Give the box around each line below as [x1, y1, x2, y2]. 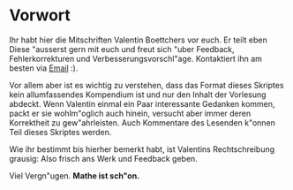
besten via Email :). [9, 63, 79, 73]
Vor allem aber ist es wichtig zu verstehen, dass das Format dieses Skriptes [9, 80, 284, 90]
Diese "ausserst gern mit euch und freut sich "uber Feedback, [9, 43, 236, 54]
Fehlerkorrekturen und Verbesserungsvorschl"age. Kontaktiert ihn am [9, 53, 263, 64]
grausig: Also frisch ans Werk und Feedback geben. [9, 153, 199, 163]
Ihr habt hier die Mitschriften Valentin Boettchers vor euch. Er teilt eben [9, 34, 267, 45]
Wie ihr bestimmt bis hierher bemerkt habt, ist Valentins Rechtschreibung [9, 143, 275, 155]
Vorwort [9, 5, 71, 26]
